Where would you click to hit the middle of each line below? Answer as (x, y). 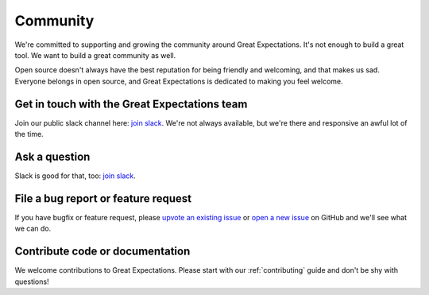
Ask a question (52, 156)
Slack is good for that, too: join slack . (75, 176)
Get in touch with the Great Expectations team (131, 104)
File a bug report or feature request (103, 198)
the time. (29, 134)
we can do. (33, 229)
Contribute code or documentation (102, 252)
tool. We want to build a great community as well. (95, 55)
